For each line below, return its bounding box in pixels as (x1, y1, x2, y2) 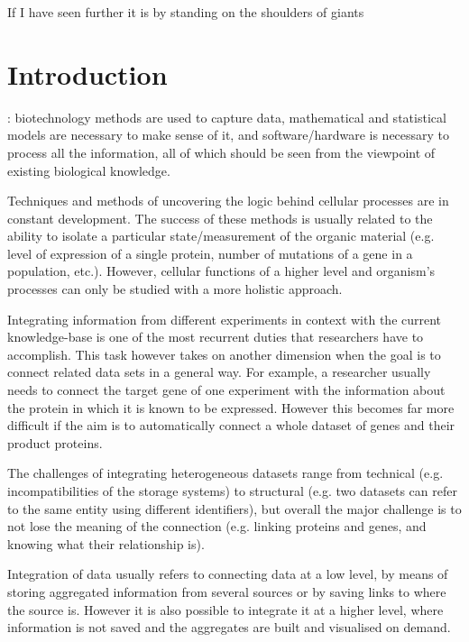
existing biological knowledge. (7, 160, 170, 179)
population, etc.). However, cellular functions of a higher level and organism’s (7, 261, 436, 280)
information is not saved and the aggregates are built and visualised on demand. (7, 618, 451, 637)
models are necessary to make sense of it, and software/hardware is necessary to (7, 125, 450, 144)
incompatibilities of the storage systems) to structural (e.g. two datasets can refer (7, 481, 457, 500)
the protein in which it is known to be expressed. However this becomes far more (7, 398, 455, 417)
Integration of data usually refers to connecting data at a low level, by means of (7, 564, 448, 583)
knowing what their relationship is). (7, 534, 205, 553)
